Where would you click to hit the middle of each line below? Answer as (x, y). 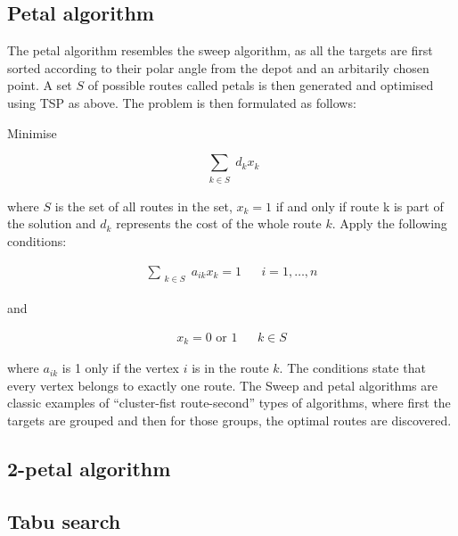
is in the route (230, 368)
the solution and (52, 223)
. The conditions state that (352, 368)
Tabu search (64, 520)
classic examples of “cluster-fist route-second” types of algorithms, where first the (229, 403)
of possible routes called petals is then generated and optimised (261, 85)
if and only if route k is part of (360, 206)
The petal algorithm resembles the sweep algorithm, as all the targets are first (220, 50)
